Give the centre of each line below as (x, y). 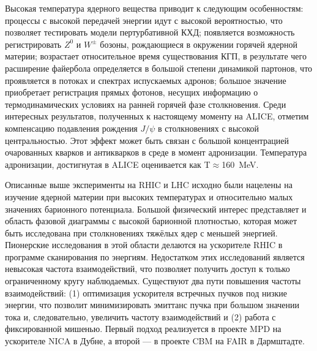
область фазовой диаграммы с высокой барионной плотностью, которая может (151, 221)
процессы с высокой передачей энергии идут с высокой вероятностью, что (144, 20)
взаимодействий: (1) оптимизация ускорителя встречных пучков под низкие (146, 292)
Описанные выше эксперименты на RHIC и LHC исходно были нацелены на (149, 185)
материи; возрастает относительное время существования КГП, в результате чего (156, 56)
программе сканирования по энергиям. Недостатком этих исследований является (155, 256)
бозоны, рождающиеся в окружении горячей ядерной (199, 44)
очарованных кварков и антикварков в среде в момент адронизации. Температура (156, 152)
